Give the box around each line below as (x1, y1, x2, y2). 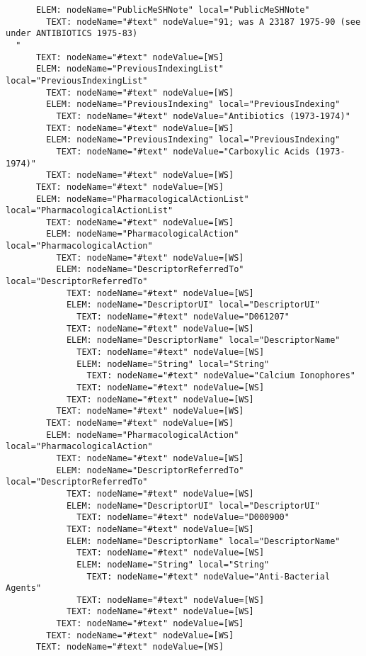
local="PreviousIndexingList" (6, 75, 148, 86)
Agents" (6, 583, 42, 594)
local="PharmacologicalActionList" (6, 205, 173, 216)
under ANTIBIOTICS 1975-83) (6, 28, 138, 39)
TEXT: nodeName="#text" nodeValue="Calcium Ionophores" (86, 371, 355, 381)
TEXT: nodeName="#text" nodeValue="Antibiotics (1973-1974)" (56, 111, 350, 121)
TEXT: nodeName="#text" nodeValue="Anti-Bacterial (86, 571, 331, 582)
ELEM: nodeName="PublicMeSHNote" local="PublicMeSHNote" (35, 5, 310, 15)
